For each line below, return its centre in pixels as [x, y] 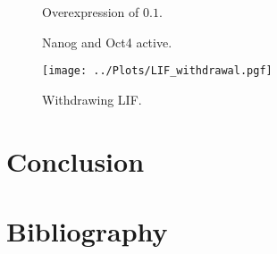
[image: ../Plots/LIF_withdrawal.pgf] [157, 71]
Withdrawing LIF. [92, 99]
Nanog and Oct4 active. [107, 42]
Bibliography [87, 231]
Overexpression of [91, 12]
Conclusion [76, 161]
